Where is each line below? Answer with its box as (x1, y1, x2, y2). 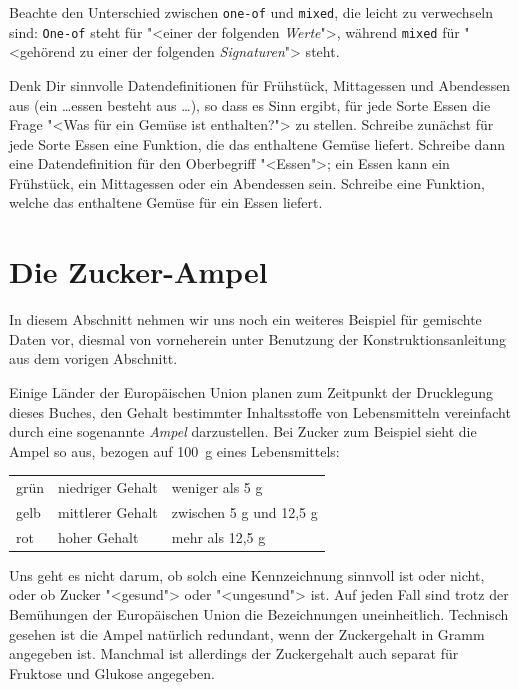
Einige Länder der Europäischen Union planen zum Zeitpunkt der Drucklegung (9, 381, 494, 402)
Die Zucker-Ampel (9, 251, 268, 292)
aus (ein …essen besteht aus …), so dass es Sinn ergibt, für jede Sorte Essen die (9, 94, 491, 115)
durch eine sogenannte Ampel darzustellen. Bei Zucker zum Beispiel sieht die (9, 421, 477, 442)
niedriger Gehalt (58, 477, 158, 498)
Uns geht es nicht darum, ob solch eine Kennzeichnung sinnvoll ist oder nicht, (9, 564, 485, 585)
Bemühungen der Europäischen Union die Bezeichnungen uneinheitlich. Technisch (9, 604, 509, 625)
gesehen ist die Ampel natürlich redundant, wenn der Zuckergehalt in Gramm (9, 623, 485, 644)
